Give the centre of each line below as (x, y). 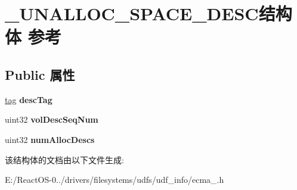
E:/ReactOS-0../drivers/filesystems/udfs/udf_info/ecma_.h (115, 180)
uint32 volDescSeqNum (52, 119)
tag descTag (29, 99)
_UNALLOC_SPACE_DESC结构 (148, 13)
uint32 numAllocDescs (50, 139)
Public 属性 (40, 74)
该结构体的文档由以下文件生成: (64, 159)
